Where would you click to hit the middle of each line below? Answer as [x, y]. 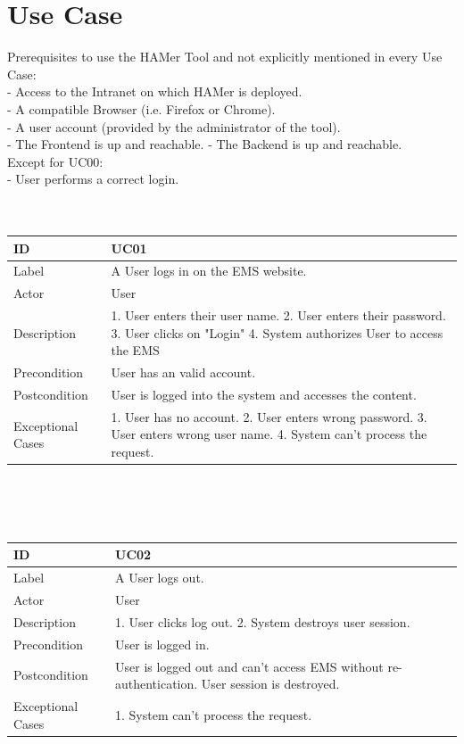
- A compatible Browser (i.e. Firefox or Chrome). [141, 108]
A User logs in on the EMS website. [209, 271]
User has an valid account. [183, 372]
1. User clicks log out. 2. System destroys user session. [263, 621]
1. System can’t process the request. [214, 714]
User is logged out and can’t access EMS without [249, 666]
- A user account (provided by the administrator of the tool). [174, 126]
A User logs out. [160, 578]
